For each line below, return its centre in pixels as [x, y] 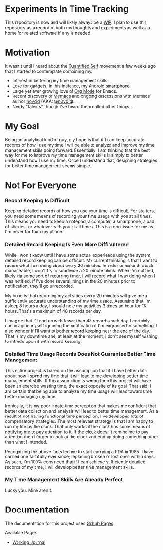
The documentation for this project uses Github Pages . [60, 523]
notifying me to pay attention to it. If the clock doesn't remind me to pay [77, 432]
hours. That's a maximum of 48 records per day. [54, 311]
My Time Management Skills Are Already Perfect [64, 479]
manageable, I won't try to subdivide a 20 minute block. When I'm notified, [80, 270]
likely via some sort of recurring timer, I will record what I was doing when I [80, 276]
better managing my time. [31, 396]
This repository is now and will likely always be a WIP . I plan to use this [76, 22]
